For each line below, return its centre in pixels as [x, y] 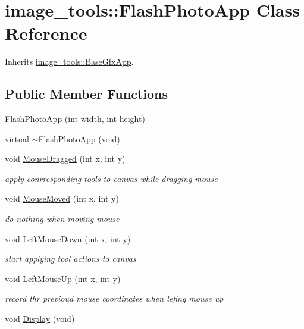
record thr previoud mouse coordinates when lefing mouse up [114, 298]
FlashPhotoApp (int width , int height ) [75, 119]
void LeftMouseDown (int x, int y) [68, 238]
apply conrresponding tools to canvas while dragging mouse [111, 178]
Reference [46, 33]
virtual [17, 138]
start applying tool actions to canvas [70, 258]
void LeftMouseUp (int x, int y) [63, 278]
